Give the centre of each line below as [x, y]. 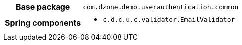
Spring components [43, 22]
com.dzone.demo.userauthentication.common [161, 7]
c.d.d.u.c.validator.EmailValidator [169, 20]
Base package [43, 7]
